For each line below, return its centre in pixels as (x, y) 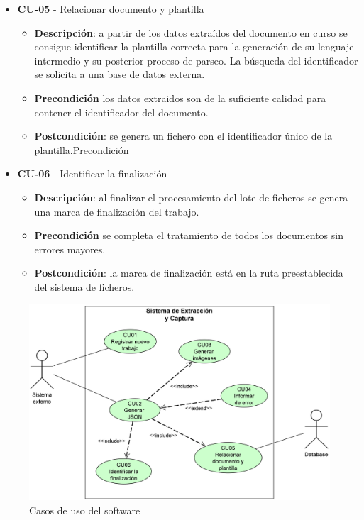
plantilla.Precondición (82, 149)
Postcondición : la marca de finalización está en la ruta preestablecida (189, 273)
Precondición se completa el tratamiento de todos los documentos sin (189, 235)
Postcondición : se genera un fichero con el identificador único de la (183, 136)
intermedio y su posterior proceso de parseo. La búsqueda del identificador (196, 60)
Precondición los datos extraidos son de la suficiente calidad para (180, 98)
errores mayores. (70, 249)
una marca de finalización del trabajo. (117, 211)
